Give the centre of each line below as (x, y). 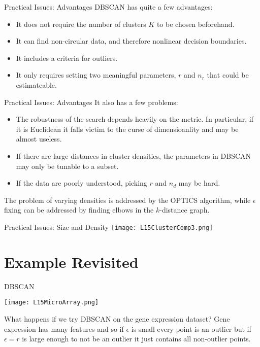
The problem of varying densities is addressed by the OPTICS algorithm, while (127, 200)
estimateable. (36, 84)
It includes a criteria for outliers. (67, 58)
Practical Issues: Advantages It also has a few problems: (91, 102)
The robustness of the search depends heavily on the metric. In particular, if (135, 119)
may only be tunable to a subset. (67, 166)
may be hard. (199, 183)
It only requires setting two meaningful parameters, (96, 75)
